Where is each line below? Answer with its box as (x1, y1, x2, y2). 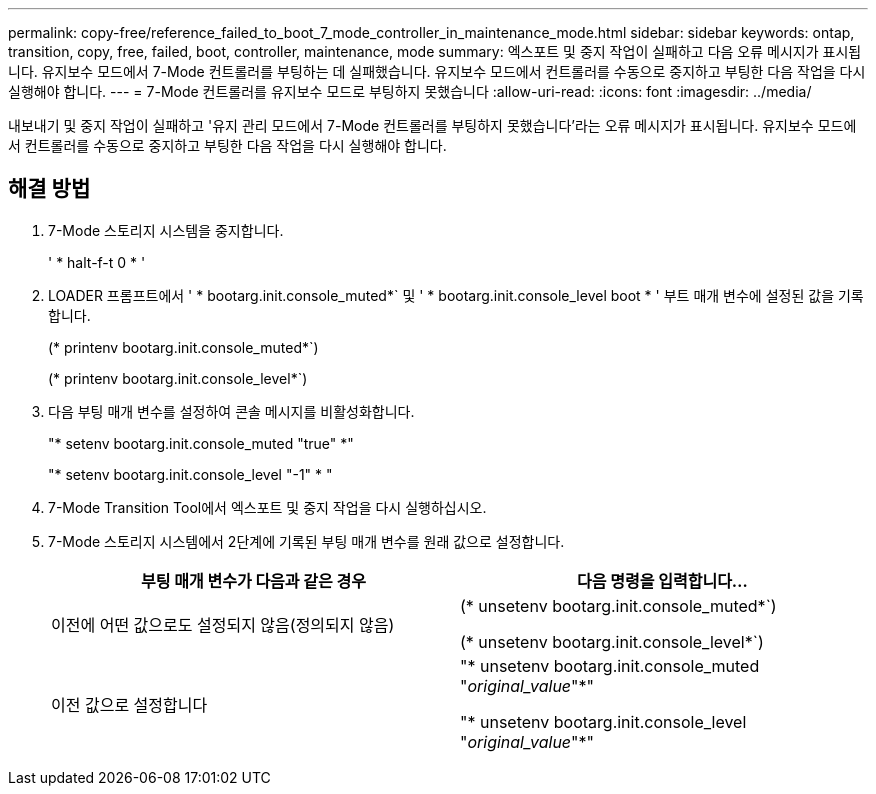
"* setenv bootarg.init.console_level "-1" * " (48, 465, 333, 483)
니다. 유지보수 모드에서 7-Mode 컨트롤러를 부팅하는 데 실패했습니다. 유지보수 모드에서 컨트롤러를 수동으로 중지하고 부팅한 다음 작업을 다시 (8, 63, 866, 80)
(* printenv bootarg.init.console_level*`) (48, 369, 308, 387)
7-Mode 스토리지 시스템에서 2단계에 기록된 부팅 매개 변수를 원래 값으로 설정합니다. (48, 532, 565, 550)
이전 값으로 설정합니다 (51, 694, 208, 715)
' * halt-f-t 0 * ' (48, 253, 146, 271)
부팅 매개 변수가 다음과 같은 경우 (140, 570, 367, 591)
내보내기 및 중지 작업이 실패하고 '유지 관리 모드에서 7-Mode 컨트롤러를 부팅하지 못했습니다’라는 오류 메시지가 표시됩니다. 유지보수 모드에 (8, 117, 857, 134)
